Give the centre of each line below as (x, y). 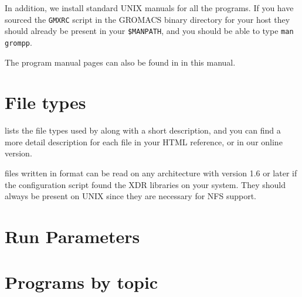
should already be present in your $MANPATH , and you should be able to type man (149, 31)
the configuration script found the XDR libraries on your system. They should (145, 184)
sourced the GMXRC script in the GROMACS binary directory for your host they (147, 19)
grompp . (18, 42)
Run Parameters (72, 236)
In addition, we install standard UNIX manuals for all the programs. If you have (149, 8)
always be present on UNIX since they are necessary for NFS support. (130, 196)
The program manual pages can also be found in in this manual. (120, 62)
